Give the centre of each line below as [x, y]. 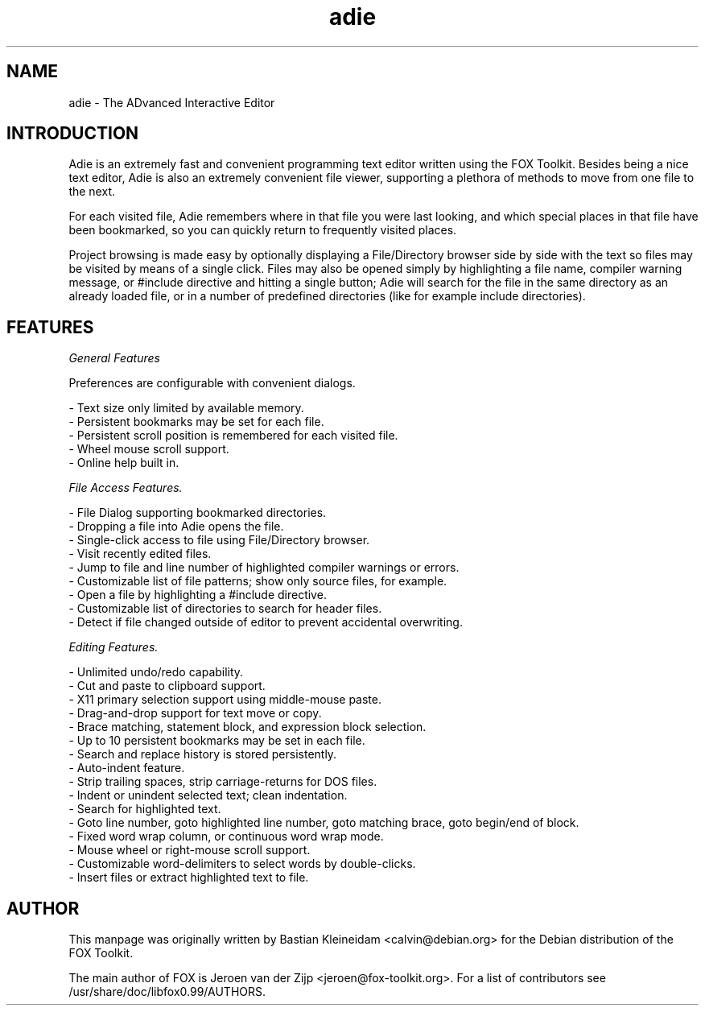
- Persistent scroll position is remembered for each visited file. [233, 436]
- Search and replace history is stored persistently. [203, 754]
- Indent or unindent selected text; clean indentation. [208, 795]
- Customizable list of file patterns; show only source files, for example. [258, 581]
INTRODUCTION [73, 134]
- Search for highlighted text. [145, 809]
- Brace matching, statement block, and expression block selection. [247, 727]
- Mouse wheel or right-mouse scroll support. [190, 850]
